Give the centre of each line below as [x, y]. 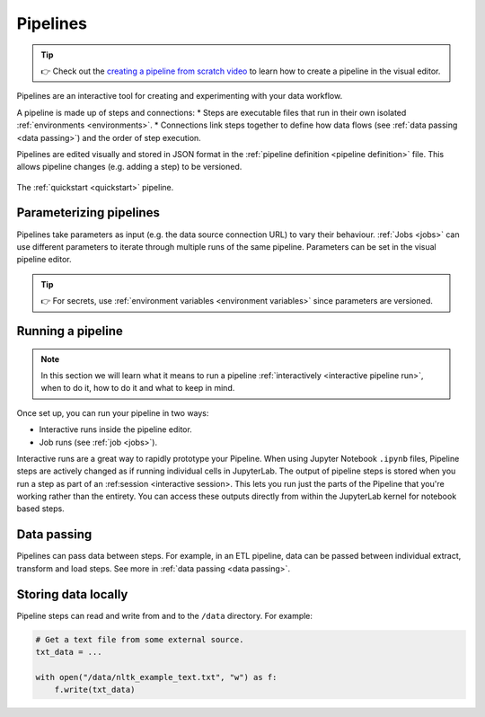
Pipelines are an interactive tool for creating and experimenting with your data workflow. [180, 96]
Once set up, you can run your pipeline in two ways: [113, 412]
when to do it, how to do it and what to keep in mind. [138, 388]
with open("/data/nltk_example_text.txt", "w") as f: [156, 677]
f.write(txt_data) [95, 690]
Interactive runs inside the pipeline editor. [115, 429]
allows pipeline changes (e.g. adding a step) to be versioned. [129, 167]
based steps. [40, 509]
